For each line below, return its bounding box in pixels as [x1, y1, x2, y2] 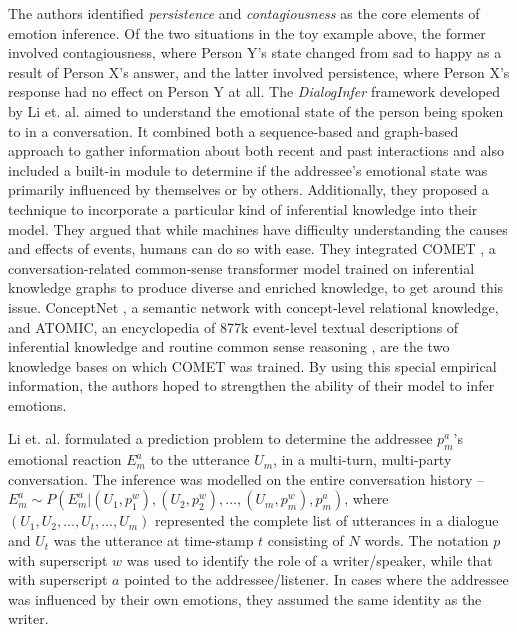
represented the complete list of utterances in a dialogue [155, 510, 499, 531]
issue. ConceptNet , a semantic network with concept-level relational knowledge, [8, 296, 499, 317]
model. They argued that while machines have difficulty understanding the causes [8, 218, 508, 239]
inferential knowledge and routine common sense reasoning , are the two [8, 336, 450, 357]
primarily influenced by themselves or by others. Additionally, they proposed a [8, 179, 489, 200]
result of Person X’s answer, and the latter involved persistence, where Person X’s [8, 61, 510, 82]
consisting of [267, 530, 344, 551]
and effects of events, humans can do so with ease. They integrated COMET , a [8, 238, 496, 259]
